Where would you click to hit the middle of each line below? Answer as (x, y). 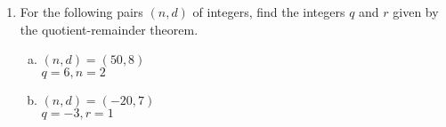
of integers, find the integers (269, 12)
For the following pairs (81, 12)
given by (416, 12)
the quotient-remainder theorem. (109, 29)
